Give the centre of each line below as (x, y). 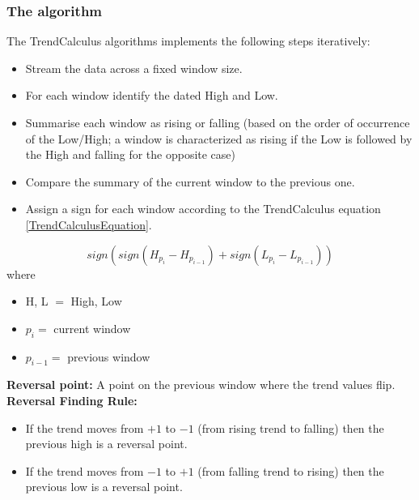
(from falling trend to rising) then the (291, 470)
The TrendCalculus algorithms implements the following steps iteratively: (188, 41)
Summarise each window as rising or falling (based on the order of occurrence (218, 122)
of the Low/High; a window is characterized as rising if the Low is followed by (219, 138)
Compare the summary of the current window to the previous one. (190, 181)
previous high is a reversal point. (106, 444)
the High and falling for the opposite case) (131, 154)
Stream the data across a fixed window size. (134, 68)
